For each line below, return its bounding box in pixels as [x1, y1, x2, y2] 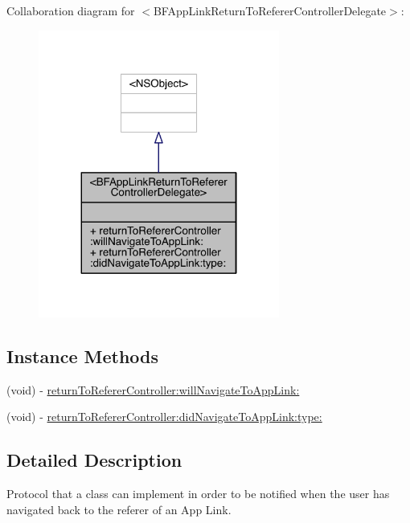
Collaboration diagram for [6, 2, 135, 18]
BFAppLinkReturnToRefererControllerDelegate [153, 2, 387, 18]
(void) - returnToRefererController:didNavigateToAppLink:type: [6, 408, 322, 425]
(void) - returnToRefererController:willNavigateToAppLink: [6, 381, 300, 398]
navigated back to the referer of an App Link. [6, 501, 232, 517]
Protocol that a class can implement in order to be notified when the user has [6, 485, 390, 502]
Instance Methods [6, 344, 158, 369]
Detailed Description [6, 447, 182, 472]
